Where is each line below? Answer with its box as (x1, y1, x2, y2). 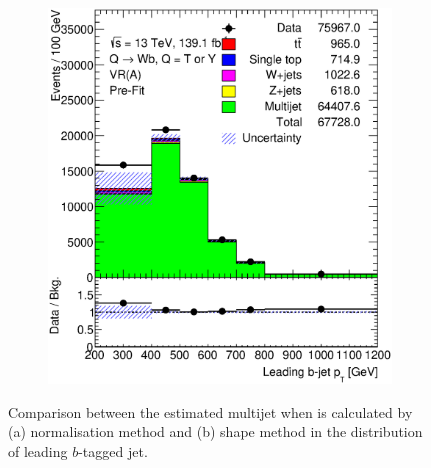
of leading (8, 440, 68, 461)
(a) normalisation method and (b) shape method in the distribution (8, 421, 423, 442)
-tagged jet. (78, 440, 148, 461)
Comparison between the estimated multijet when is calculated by (8, 401, 413, 422)
